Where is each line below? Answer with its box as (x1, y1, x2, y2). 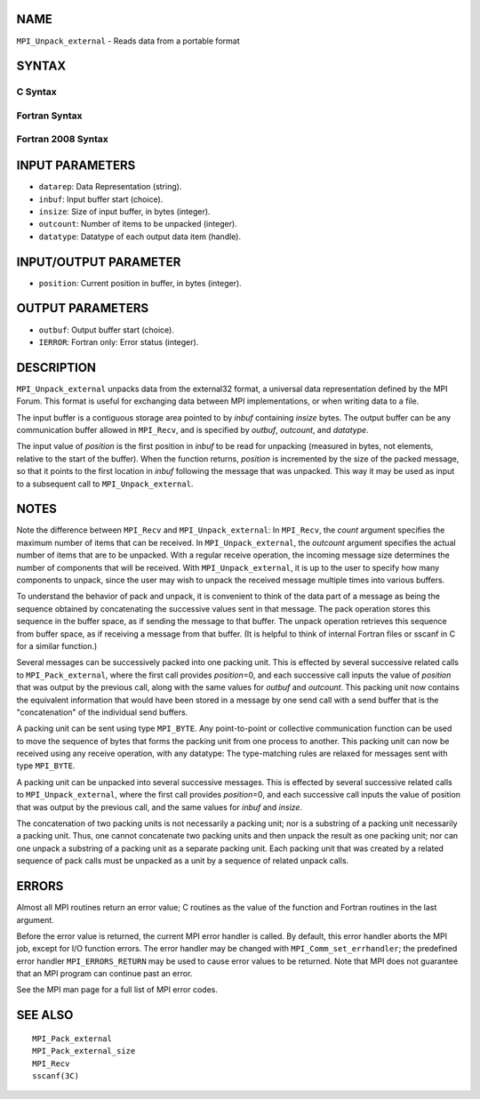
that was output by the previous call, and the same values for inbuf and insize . (16, 801, 302, 813)
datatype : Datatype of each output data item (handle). (38, 231, 242, 242)
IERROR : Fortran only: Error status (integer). (38, 336, 199, 347)
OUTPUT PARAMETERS (16, 301, 149, 316)
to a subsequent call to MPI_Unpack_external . (16, 478, 194, 489)
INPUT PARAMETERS (16, 158, 136, 173)
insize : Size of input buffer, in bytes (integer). (38, 205, 211, 217)
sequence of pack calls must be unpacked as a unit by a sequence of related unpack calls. (16, 855, 349, 866)
